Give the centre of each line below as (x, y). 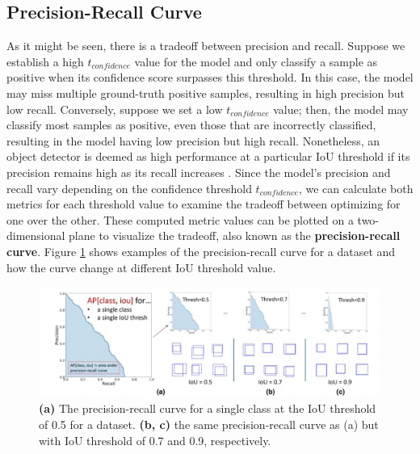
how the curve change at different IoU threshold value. (141, 267)
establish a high (45, 61)
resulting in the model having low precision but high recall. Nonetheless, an (193, 140)
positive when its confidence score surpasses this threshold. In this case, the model (210, 77)
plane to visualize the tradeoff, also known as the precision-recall (235, 235)
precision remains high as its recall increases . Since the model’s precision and (199, 172)
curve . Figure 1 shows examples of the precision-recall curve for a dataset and (201, 251)
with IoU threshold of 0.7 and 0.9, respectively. (155, 440)
